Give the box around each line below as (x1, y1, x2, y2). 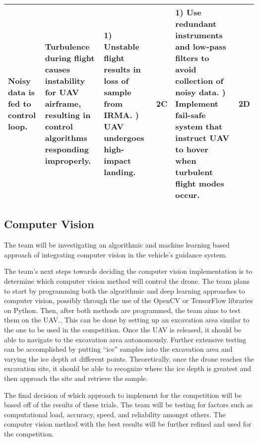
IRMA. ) (104, 109, 139, 121)
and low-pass (175, 41, 226, 52)
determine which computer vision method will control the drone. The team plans (4, 275, 250, 286)
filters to (175, 52, 209, 63)
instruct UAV (175, 132, 230, 143)
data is (8, 86, 35, 98)
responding (45, 143, 89, 155)
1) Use (175, 6, 201, 18)
